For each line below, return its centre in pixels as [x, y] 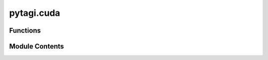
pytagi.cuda [35, 13]
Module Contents [36, 46]
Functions [25, 30]
